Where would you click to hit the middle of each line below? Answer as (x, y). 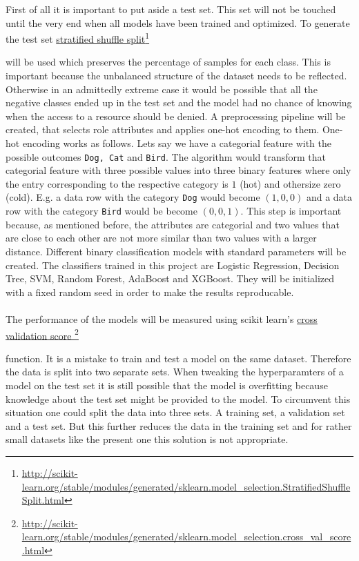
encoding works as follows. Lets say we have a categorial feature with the (177, 143)
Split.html (43, 500)
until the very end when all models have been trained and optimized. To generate (178, 22)
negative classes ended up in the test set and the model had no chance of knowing (179, 102)
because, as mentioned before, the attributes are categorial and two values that (173, 224)
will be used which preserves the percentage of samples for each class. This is (168, 62)
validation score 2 (42, 334)
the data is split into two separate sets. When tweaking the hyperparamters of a (175, 372)
